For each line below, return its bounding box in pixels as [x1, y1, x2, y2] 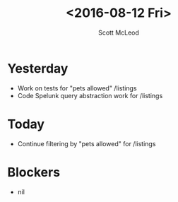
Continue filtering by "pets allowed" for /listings [17, 139, 156, 148]
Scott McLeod [97, 28, 140, 37]
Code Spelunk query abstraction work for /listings [17, 91, 163, 100]
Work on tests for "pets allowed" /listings [17, 83, 137, 93]
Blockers [7, 164, 61, 180]
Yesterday [7, 60, 69, 76]
